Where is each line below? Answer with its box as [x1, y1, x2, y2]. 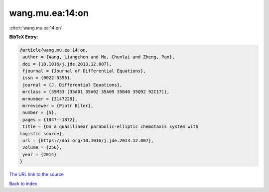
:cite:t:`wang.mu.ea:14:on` [9, 25, 63, 31]
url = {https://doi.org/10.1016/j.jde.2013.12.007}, [22, 138, 154, 143]
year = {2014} [22, 152, 57, 157]
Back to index [9, 181, 37, 187]
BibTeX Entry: [9, 34, 38, 40]
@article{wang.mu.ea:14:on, [19, 47, 88, 53]
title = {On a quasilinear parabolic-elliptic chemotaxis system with [22, 124, 199, 129]
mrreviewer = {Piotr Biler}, [22, 103, 94, 109]
